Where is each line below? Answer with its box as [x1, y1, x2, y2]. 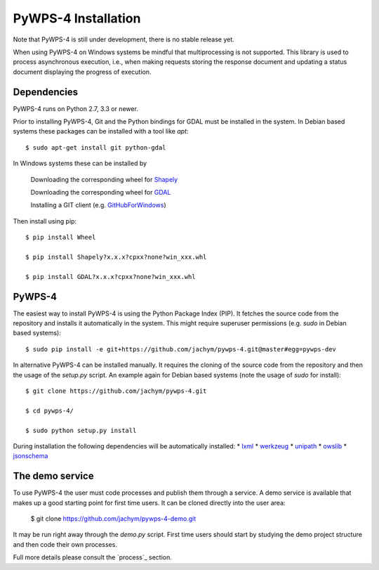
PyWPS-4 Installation [13, 11, 141, 26]
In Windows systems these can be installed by [13, 159, 147, 168]
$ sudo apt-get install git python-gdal [25, 143, 166, 151]
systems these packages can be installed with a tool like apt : [13, 127, 189, 136]
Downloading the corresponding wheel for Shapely [30, 175, 178, 183]
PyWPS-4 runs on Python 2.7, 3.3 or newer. [13, 104, 138, 112]
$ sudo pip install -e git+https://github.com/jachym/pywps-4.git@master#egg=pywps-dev [25, 345, 337, 353]
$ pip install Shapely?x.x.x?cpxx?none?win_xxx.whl [25, 253, 207, 261]
